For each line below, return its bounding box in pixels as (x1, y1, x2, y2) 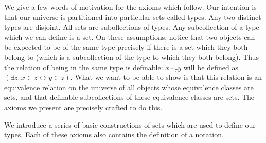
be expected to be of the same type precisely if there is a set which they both (4, 42, 248, 52)
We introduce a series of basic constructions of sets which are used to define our (4, 119, 256, 130)
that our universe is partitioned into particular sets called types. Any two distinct (4, 11, 261, 22)
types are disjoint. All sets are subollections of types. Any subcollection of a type (4, 22, 259, 32)
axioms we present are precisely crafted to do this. (4, 101, 163, 112)
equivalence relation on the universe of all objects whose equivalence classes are (4, 81, 254, 92)
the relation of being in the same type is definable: (4, 62, 163, 72)
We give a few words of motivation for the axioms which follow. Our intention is (4, 2, 257, 12)
